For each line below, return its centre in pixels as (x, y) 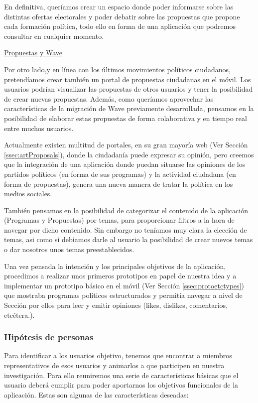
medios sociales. (28, 194)
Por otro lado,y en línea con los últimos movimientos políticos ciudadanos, (117, 69)
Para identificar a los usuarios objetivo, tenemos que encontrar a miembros (118, 355)
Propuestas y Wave (33, 53)
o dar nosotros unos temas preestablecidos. (69, 249)
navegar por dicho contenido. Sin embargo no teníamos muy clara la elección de (126, 229)
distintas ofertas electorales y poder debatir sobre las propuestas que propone (122, 16)
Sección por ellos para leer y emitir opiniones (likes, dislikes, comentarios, (116, 305)
